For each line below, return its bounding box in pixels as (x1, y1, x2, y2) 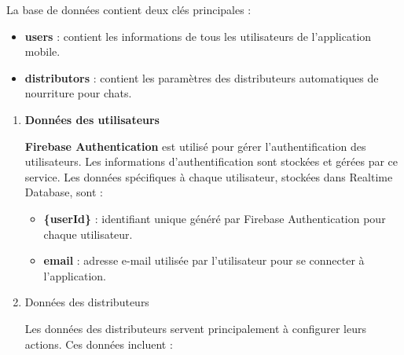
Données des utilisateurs (24, 111, 160, 127)
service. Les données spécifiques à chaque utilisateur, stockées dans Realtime (24, 168, 393, 185)
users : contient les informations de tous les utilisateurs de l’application (24, 27, 372, 44)
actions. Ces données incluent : (24, 335, 173, 352)
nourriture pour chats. (24, 85, 132, 101)
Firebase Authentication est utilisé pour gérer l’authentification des (24, 137, 366, 154)
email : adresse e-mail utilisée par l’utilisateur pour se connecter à (43, 252, 365, 269)
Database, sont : (24, 184, 103, 200)
